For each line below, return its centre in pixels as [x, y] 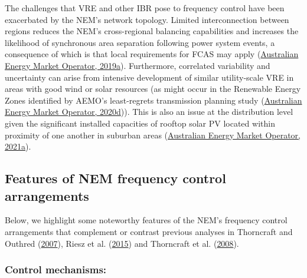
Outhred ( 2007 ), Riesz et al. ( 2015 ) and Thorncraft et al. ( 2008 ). [122, 243]
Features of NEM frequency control [115, 178]
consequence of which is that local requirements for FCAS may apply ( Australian [152, 54]
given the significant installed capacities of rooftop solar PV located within [140, 123]
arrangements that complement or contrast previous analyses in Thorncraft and [149, 231]
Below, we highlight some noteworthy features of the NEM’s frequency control [146, 220]
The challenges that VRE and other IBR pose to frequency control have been [145, 8]
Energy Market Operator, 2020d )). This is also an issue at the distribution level [149, 112]
